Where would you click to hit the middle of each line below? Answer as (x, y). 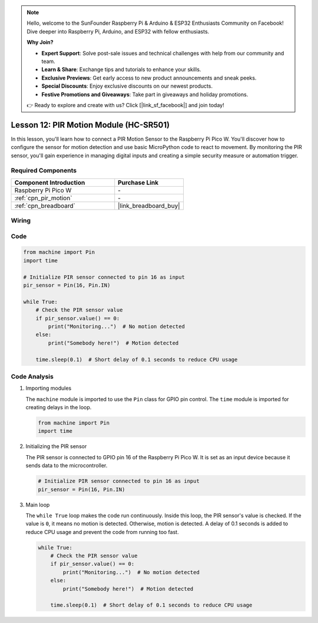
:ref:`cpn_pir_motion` (43, 198)
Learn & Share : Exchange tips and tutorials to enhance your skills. (121, 69)
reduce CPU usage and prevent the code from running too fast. (102, 532)
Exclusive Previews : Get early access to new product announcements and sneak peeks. (149, 78)
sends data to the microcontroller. (67, 466)
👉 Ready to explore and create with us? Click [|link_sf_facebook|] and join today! (125, 105)
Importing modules (49, 388)
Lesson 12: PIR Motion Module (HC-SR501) (90, 125)
